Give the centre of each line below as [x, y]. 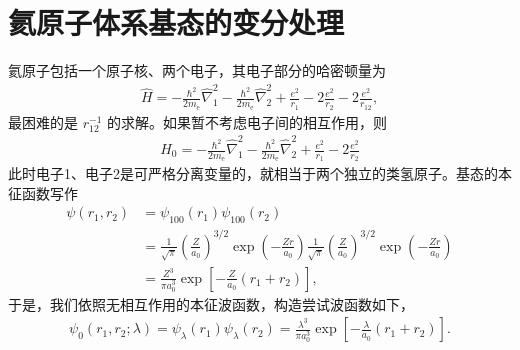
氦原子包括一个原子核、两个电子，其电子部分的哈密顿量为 [197, 70]
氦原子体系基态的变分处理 [176, 22]
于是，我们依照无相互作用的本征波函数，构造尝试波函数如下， [211, 303]
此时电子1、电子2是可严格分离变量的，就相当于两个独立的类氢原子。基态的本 [260, 173]
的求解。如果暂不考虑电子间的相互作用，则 [246, 121]
